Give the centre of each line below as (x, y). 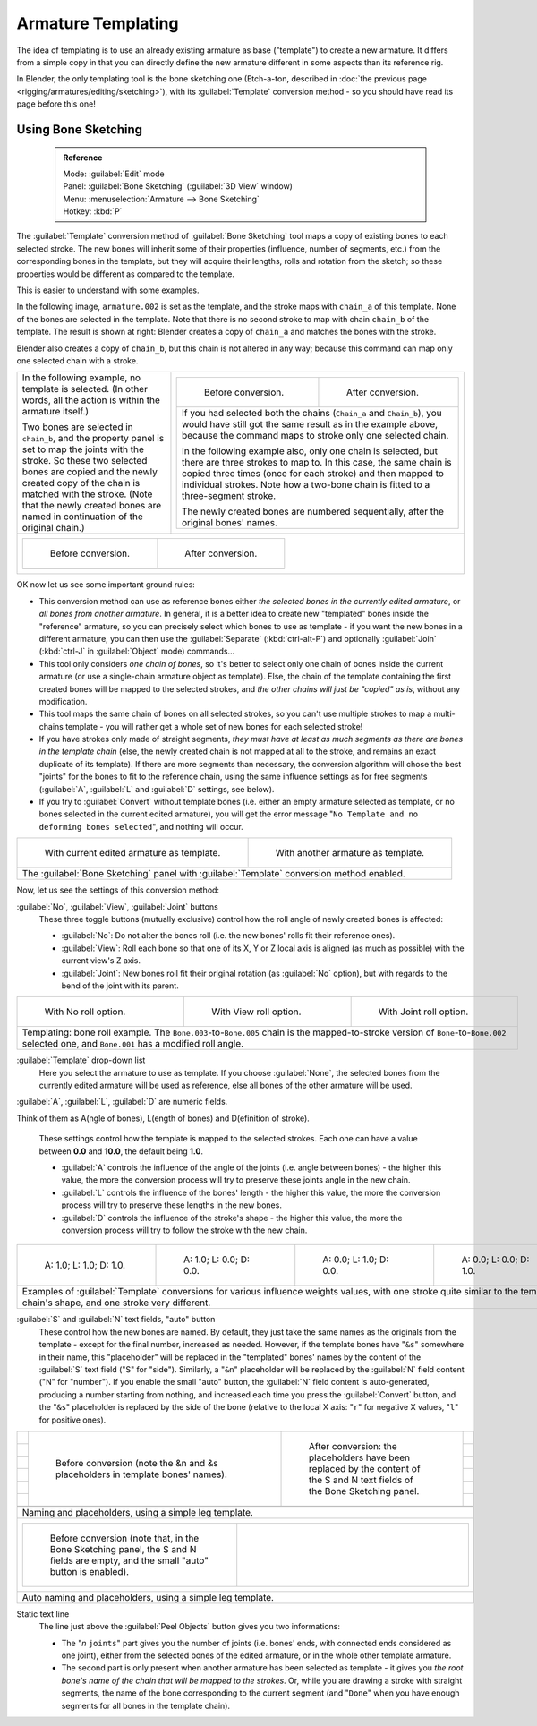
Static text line (43, 1614)
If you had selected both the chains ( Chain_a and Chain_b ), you (311, 413)
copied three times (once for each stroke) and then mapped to (313, 473)
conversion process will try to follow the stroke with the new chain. (184, 1230)
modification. (63, 701)
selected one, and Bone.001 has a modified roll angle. (133, 1044)
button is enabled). (89, 1571)
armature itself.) (55, 412)
